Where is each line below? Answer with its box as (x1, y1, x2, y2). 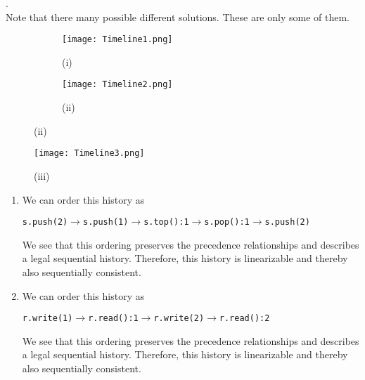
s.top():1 (143, 217, 189, 228)
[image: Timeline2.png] (62, 79, 173, 90)
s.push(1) (82, 217, 129, 228)
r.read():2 (219, 313, 270, 324)
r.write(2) (153, 313, 205, 324)
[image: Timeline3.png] (34, 148, 145, 159)
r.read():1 (88, 313, 139, 324)
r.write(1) (22, 313, 73, 324)
